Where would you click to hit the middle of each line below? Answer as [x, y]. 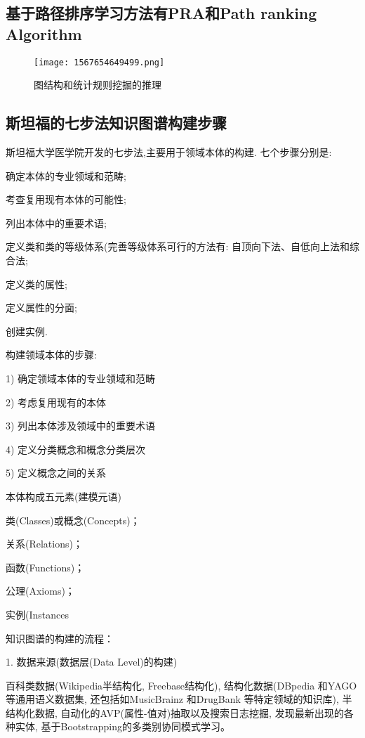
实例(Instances [37, 614]
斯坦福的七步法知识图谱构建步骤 [116, 123]
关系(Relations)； [44, 544]
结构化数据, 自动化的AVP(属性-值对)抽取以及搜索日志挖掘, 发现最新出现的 [175, 712]
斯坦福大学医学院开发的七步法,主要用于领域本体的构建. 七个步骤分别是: [169, 152]
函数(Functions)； [45, 567]
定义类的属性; [36, 284]
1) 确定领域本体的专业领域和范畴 [81, 378]
